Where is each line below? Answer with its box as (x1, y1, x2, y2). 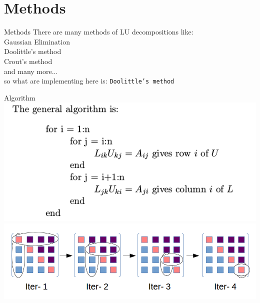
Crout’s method (4, 55, 52, 66)
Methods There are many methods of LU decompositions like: (4, 26, 193, 37)
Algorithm (4, 92, 35, 102)
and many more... (4, 65, 58, 76)
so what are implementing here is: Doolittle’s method (4, 75, 174, 86)
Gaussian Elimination (4, 36, 70, 46)
